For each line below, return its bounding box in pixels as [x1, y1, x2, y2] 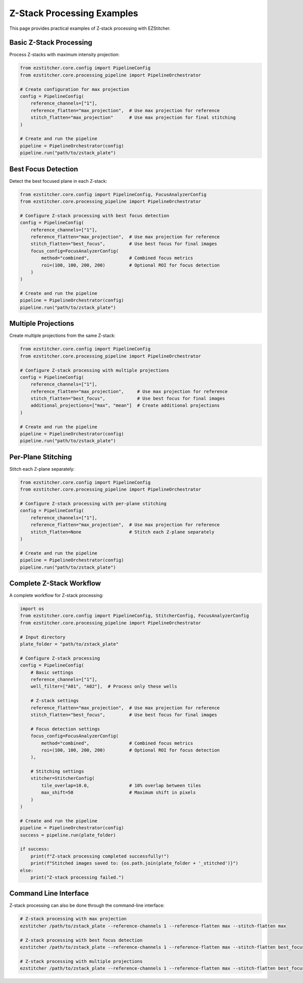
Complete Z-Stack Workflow [9, 579, 101, 587]
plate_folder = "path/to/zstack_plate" [20, 642, 119, 647]
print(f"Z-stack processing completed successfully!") [30, 853, 169, 859]
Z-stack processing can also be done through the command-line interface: [9, 902, 165, 909]
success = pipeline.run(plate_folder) [20, 832, 116, 838]
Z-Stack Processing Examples [9, 8, 138, 19]
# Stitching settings [30, 768, 84, 774]
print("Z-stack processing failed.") [30, 874, 124, 880]
